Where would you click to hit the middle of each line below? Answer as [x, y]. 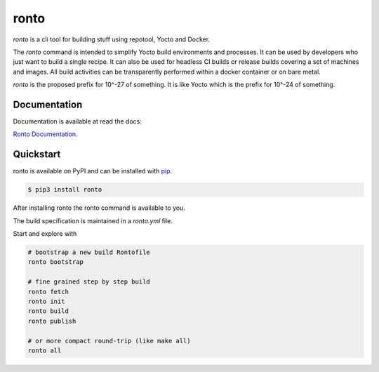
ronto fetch [48, 292]
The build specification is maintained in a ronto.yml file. [93, 220]
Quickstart [37, 154]
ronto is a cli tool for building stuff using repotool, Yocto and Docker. [112, 39]
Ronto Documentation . [45, 134]
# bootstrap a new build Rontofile [89, 252]
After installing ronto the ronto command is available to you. [99, 208]
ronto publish [52, 321]
